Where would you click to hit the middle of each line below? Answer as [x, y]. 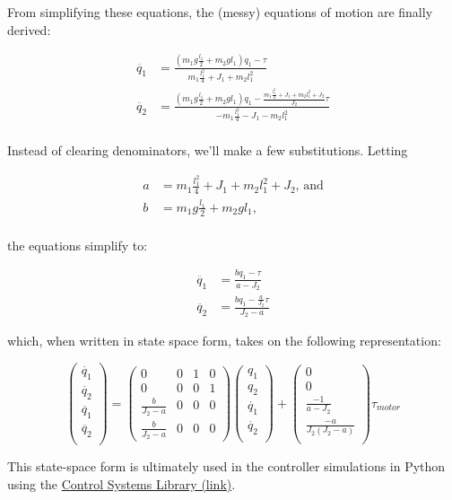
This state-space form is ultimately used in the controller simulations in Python [226, 466]
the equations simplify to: [78, 245]
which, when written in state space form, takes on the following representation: [224, 341]
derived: [29, 29]
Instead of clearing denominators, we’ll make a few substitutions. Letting [208, 150]
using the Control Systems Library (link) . [122, 483]
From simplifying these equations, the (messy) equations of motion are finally [220, 12]
